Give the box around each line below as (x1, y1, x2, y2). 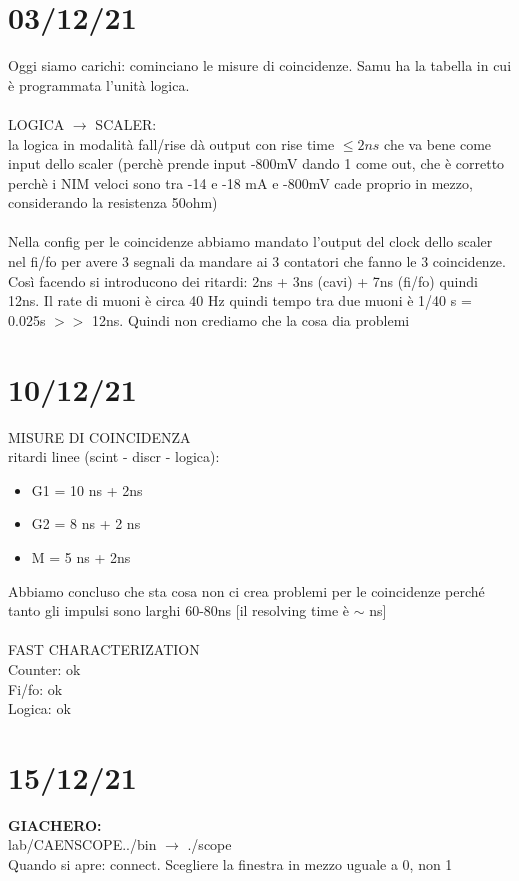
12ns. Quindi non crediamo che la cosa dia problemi (92, 309, 410, 330)
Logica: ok (8, 698, 71, 719)
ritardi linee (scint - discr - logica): (8, 446, 220, 467)
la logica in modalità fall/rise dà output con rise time (8, 133, 335, 154)
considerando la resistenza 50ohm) (8, 192, 218, 213)
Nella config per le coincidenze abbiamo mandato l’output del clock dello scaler (8, 231, 493, 252)
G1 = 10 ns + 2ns (31, 479, 143, 500)
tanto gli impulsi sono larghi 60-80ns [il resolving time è (8, 600, 350, 621)
